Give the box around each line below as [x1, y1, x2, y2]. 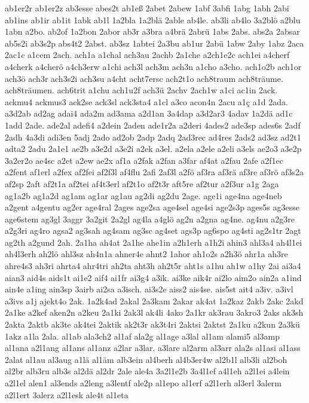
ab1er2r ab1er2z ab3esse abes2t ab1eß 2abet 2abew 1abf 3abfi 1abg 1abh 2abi [5, 2, 289, 14]
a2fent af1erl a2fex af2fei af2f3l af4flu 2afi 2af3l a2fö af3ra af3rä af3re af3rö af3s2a [5, 166, 304, 178]
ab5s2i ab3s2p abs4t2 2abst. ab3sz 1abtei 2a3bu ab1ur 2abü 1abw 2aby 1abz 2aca [5, 36, 304, 49]
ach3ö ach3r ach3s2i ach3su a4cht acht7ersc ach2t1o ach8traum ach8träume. [5, 72, 283, 84]
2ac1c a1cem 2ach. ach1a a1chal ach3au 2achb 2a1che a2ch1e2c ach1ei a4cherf [5, 48, 290, 61]
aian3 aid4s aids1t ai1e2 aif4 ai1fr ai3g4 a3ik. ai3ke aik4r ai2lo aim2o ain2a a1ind [5, 271, 302, 283]
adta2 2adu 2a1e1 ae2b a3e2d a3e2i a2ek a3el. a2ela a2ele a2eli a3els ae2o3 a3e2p [5, 142, 302, 155]
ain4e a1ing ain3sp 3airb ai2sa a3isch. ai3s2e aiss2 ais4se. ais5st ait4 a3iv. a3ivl [5, 283, 293, 295]
